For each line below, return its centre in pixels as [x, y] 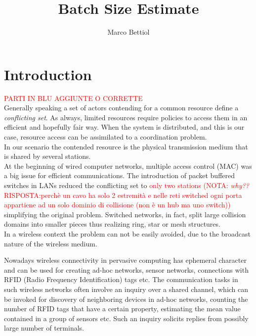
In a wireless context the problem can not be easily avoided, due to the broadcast [127, 233]
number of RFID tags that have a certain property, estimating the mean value [122, 309]
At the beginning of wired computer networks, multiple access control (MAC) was [128, 166]
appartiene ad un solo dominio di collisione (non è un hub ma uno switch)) [117, 205]
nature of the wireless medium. [51, 243]
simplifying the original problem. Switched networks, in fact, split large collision [125, 214]
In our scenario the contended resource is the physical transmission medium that [126, 146]
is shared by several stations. [47, 156]
